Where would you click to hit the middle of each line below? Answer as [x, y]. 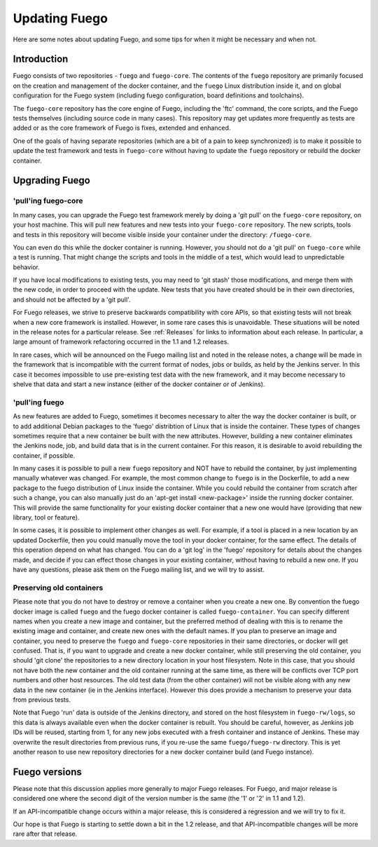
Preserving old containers [58, 588]
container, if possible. [44, 455]
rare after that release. [45, 834]
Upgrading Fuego [51, 181]
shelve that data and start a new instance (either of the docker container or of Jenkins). [139, 384]
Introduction [41, 59]
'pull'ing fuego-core [48, 201]
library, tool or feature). [46, 517]
